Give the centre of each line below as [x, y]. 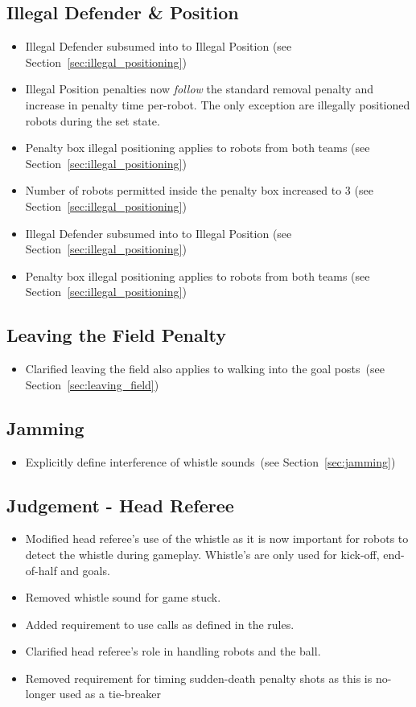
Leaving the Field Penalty [116, 335]
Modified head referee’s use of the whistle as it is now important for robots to [217, 538]
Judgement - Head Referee [120, 505]
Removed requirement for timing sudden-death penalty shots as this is [199, 678]
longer [41, 694]
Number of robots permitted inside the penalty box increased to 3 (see [199, 190]
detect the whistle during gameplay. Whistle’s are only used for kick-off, [202, 554]
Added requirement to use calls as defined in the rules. [160, 624]
